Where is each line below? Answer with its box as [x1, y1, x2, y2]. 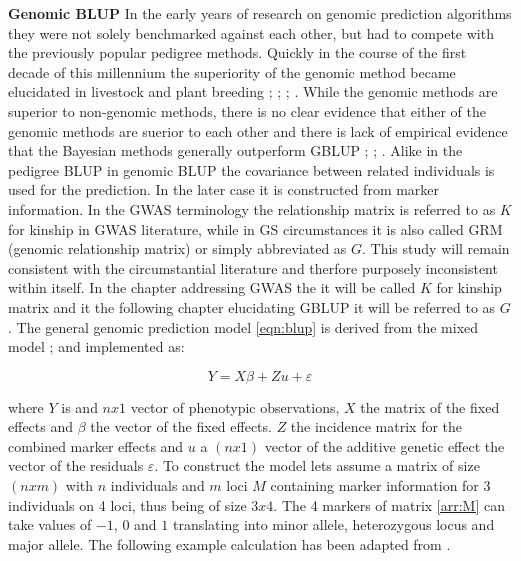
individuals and [110, 475, 205, 496]
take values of [8, 514, 92, 535]
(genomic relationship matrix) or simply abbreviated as [8, 238, 347, 259]
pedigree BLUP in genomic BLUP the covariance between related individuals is [8, 159, 495, 180]
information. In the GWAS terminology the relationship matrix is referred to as [8, 198, 496, 219]
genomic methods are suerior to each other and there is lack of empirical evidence [8, 120, 508, 141]
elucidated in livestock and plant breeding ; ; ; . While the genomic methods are [8, 81, 498, 102]
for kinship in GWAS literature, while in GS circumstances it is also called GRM [8, 218, 503, 239]
